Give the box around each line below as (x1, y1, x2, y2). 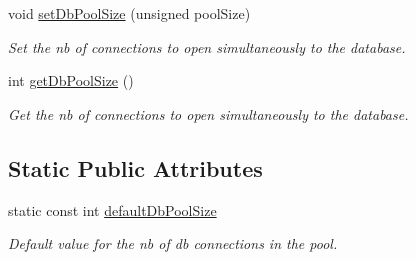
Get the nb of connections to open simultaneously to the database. (8, 103, 409, 124)
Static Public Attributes (8, 152, 263, 183)
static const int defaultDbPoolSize (8, 199, 217, 220)
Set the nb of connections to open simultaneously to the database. (8, 36, 406, 57)
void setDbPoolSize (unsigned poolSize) (8, 3, 251, 23)
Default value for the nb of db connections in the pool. (8, 233, 338, 254)
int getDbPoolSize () (8, 70, 134, 91)
